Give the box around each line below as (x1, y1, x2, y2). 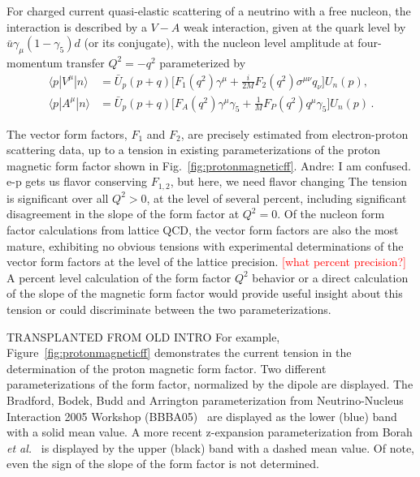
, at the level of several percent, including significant (146, 189, 407, 206)
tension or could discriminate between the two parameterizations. (6, 301, 331, 318)
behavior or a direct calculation (252, 269, 409, 286)
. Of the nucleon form (277, 205, 385, 222)
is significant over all (6, 189, 109, 206)
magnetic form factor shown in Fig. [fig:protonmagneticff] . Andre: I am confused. (6, 157, 411, 174)
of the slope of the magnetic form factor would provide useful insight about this (6, 285, 403, 302)
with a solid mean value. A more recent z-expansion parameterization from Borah (6, 423, 413, 440)
